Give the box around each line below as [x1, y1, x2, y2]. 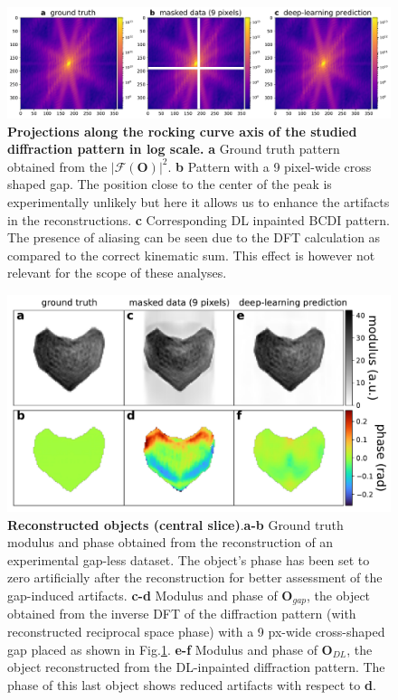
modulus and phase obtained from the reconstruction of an [7, 533, 334, 552]
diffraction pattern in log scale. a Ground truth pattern [7, 139, 340, 158]
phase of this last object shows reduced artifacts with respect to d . [7, 675, 376, 694]
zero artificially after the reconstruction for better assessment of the [7, 568, 383, 587]
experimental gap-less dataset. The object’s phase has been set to [7, 550, 370, 569]
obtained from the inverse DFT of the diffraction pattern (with [7, 604, 356, 623]
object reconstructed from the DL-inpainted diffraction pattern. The [7, 657, 385, 676]
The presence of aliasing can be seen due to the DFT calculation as [7, 228, 381, 247]
